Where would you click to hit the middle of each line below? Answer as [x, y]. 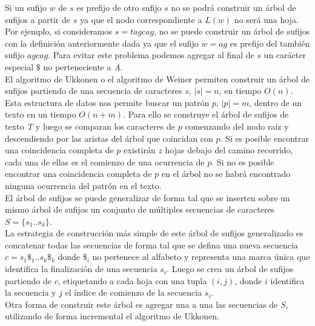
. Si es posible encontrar [265, 138]
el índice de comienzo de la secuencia [134, 292]
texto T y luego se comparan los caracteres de [90, 126]
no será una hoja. [266, 19]
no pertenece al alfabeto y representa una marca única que [201, 257]
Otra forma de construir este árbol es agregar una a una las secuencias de [141, 304]
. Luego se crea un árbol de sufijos [230, 269]
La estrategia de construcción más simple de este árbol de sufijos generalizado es [154, 233]
